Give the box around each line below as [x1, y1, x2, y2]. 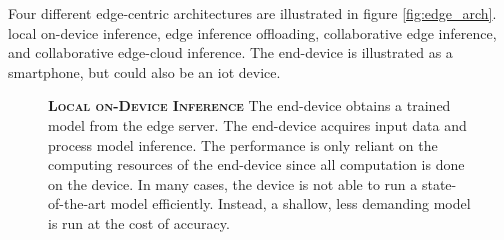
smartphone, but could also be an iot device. [8, 61, 281, 82]
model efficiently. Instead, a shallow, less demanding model [110, 193, 471, 214]
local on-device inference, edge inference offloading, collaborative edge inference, [8, 22, 497, 43]
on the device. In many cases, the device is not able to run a [48, 173, 418, 194]
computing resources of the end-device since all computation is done [48, 154, 465, 175]
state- [421, 173, 457, 194]
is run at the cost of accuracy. [48, 212, 230, 233]
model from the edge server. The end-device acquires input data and [48, 114, 467, 135]
